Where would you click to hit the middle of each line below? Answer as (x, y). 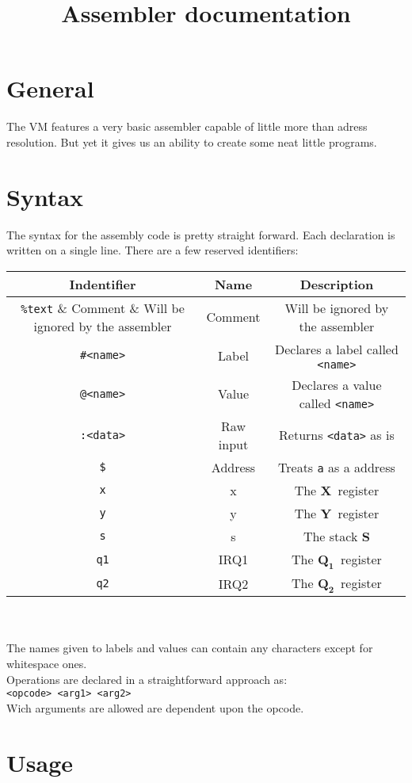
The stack (330, 536)
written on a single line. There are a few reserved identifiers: (153, 250)
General (50, 88)
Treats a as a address (337, 467)
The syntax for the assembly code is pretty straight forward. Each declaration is (201, 234)
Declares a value (337, 384)
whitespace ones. (47, 663)
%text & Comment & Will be (103, 307)
